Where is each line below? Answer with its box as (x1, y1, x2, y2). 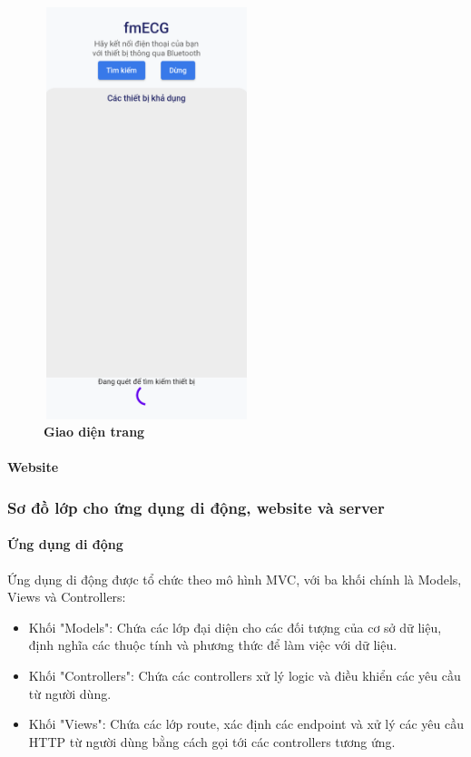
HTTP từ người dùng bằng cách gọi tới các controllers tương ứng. (28, 732, 396, 751)
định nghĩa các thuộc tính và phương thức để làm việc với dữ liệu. (28, 635, 397, 654)
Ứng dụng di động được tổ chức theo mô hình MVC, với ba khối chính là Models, (7, 569, 462, 588)
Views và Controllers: (7, 587, 126, 606)
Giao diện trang (44, 422, 145, 441)
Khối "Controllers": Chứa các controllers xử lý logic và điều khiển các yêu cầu (28, 665, 461, 684)
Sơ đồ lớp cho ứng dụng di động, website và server (7, 496, 385, 518)
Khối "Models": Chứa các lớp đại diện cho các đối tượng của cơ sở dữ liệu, (28, 617, 442, 636)
